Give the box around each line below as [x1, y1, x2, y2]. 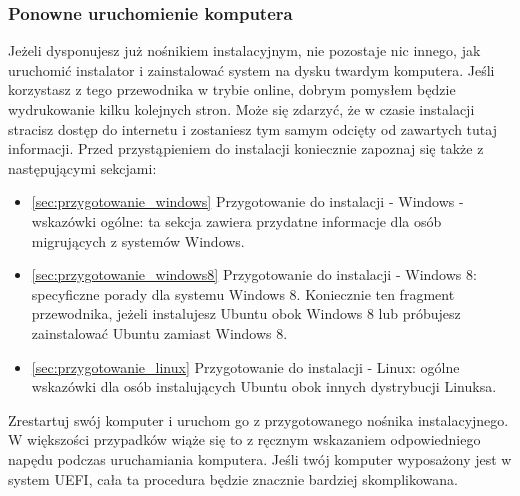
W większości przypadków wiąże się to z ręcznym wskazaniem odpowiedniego [8, 429, 481, 450]
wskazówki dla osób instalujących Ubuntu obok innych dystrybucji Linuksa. [31, 376, 497, 397]
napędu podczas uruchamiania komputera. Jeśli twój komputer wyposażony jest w [8, 448, 512, 469]
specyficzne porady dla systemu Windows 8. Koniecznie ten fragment [31, 283, 455, 304]
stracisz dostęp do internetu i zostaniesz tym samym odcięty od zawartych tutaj [8, 118, 497, 139]
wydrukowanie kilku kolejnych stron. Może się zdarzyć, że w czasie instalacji [8, 99, 475, 119]
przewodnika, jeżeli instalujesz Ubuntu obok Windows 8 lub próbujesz [31, 303, 461, 324]
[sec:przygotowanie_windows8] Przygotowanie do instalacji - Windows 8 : [31, 264, 477, 285]
